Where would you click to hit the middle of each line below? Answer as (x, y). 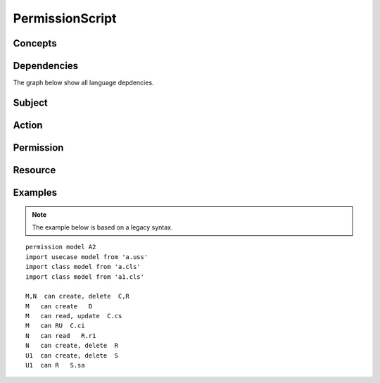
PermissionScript (65, 18)
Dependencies (46, 66)
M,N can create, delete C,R (78, 296)
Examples (35, 193)
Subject (31, 102)
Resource (34, 170)
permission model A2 (61, 247)
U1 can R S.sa (55, 365)
